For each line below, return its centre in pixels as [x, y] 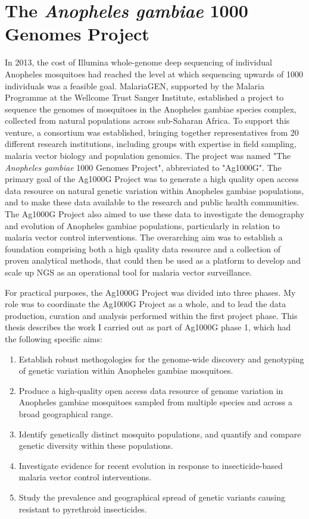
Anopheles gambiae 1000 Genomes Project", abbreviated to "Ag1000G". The [143, 167]
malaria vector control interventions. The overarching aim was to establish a [144, 237]
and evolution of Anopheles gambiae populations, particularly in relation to [142, 225]
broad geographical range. [66, 413]
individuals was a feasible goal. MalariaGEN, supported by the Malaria [135, 85]
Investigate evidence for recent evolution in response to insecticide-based [151, 465]
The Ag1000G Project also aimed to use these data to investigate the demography [155, 214]
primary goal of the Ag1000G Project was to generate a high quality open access [152, 179]
